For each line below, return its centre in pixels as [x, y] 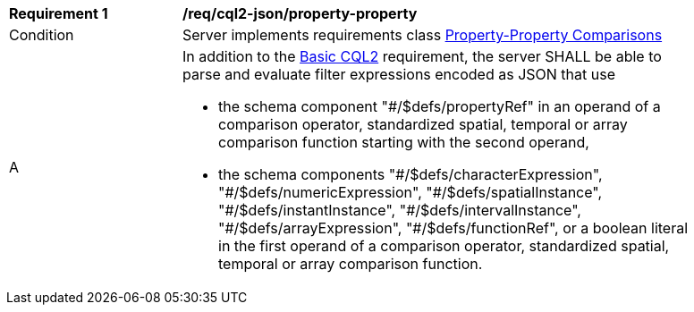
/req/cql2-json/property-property [300, 13]
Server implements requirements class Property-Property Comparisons [423, 35]
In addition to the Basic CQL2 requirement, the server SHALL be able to [422, 56]
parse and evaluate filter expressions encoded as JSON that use [399, 74]
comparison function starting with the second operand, [404, 142]
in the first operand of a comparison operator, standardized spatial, [444, 246]
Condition [42, 35]
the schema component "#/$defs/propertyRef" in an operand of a [440, 106]
